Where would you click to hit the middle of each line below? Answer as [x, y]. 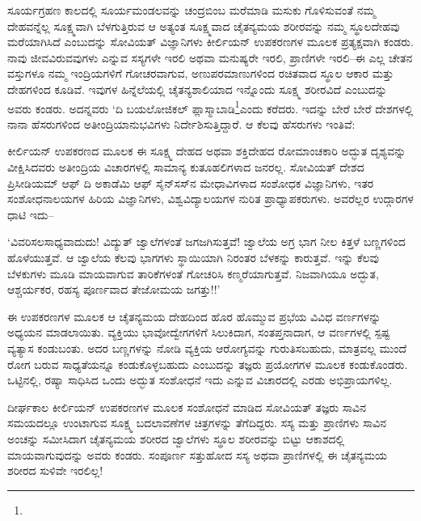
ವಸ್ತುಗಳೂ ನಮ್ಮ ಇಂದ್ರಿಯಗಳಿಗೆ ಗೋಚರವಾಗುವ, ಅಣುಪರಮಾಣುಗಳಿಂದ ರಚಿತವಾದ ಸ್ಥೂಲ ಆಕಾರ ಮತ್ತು [201, 73]
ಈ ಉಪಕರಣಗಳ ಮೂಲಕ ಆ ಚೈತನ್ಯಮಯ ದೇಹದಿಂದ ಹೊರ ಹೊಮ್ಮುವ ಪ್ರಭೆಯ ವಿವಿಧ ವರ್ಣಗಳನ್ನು [194, 316]
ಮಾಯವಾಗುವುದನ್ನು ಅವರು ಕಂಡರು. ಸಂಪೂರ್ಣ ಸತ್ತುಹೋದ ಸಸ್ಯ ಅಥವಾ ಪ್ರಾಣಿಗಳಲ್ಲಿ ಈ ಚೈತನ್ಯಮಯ [198, 454]
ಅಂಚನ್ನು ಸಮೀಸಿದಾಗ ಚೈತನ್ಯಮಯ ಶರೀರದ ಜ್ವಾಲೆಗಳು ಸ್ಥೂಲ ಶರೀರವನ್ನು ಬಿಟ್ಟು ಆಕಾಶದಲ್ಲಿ [176, 438]
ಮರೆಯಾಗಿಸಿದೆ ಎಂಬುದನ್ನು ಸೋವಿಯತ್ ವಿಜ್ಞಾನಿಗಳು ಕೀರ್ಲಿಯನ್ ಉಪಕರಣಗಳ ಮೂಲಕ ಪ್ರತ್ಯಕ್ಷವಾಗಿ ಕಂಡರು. [210, 42]
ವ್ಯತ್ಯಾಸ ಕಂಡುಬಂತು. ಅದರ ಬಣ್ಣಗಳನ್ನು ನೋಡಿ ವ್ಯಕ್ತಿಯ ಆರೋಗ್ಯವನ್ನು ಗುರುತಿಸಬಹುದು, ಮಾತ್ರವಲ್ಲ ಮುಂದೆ [207, 347]
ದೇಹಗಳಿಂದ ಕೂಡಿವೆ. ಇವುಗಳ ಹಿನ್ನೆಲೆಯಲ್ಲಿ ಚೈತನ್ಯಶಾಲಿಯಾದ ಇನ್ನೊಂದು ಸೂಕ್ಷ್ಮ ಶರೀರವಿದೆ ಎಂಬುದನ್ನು [198, 89]
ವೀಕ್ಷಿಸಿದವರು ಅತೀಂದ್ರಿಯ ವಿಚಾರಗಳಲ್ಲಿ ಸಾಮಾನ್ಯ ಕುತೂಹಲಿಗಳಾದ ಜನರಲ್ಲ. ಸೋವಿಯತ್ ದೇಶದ [186, 167]
